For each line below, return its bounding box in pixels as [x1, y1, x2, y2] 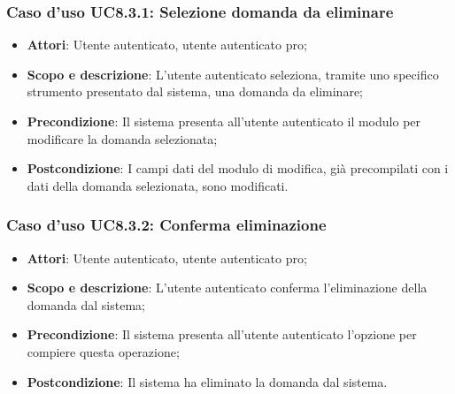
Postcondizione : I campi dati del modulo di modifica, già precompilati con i [27, 159, 449, 178]
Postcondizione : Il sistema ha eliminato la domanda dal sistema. [27, 372, 388, 390]
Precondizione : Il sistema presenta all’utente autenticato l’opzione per [27, 325, 417, 344]
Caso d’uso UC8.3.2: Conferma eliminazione [6, 214, 327, 236]
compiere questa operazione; [27, 342, 180, 360]
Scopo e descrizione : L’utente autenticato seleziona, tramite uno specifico [27, 64, 439, 83]
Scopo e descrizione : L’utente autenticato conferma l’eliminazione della [27, 278, 428, 297]
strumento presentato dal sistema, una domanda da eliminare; [27, 82, 363, 101]
